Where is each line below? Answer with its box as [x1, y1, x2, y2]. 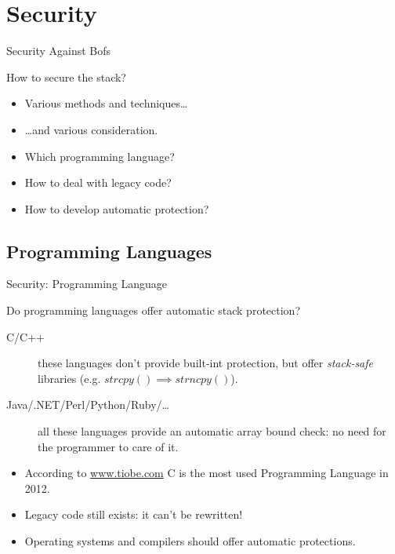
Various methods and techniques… [24, 95, 188, 111]
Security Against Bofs [6, 42, 111, 59]
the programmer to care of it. [38, 438, 179, 454]
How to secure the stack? [6, 68, 126, 85]
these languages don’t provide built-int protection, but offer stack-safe [38, 355, 374, 371]
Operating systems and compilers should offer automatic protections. [24, 533, 356, 549]
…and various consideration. [24, 121, 158, 137]
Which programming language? [24, 148, 175, 164]
